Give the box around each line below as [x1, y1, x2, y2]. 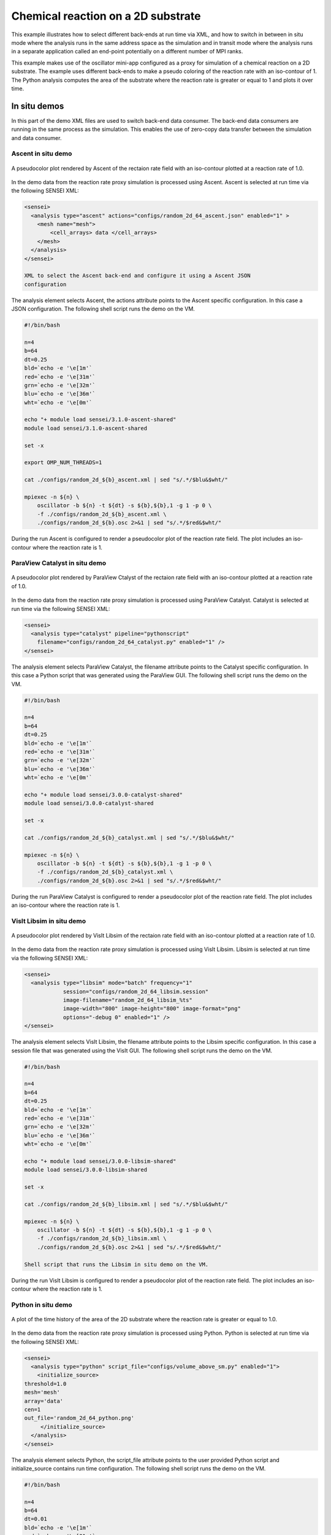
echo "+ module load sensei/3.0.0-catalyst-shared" [24, 791, 183, 798]
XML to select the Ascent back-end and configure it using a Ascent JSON [24, 272, 251, 279]
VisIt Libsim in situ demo [11, 917, 86, 925]
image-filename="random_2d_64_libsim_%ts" [63, 997, 192, 1004]
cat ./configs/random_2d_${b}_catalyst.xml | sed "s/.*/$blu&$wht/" [24, 834, 235, 841]
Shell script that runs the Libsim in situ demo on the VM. [24, 1261, 209, 1268]
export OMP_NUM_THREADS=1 [24, 459, 102, 466]
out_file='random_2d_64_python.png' [24, 1415, 135, 1421]
